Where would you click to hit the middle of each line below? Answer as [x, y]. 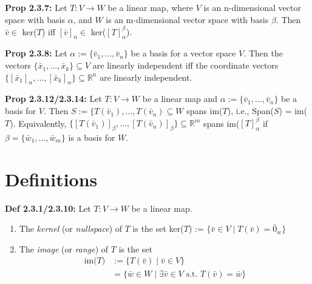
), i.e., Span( [250, 111]
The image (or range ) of [64, 248]
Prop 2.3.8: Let [36, 53]
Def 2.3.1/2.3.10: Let [48, 208]
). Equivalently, [38, 123]
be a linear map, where [150, 7]
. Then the [263, 53]
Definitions [51, 179]
